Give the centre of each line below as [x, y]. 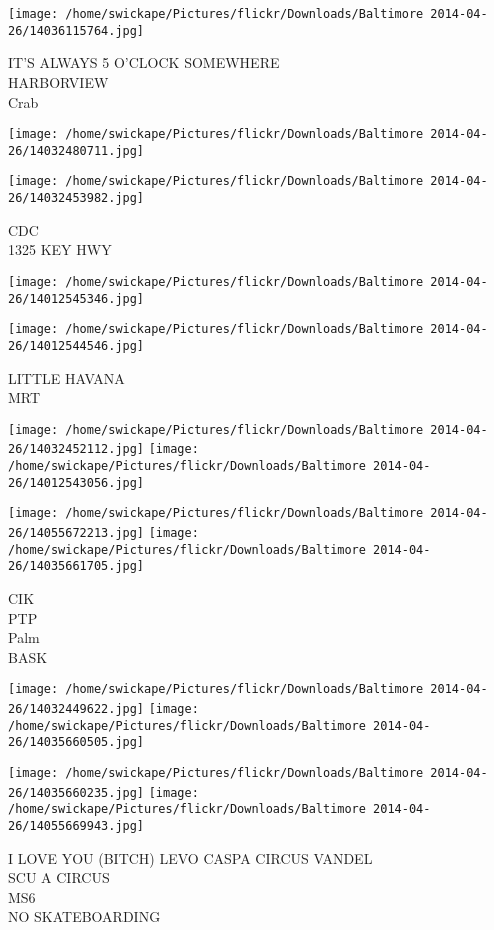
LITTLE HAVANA [66, 377]
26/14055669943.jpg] [76, 825]
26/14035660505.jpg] [76, 742]
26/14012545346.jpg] [76, 298]
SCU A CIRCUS [59, 877]
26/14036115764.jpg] [76, 30]
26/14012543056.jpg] [76, 482]
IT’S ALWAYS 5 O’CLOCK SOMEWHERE [144, 62]
